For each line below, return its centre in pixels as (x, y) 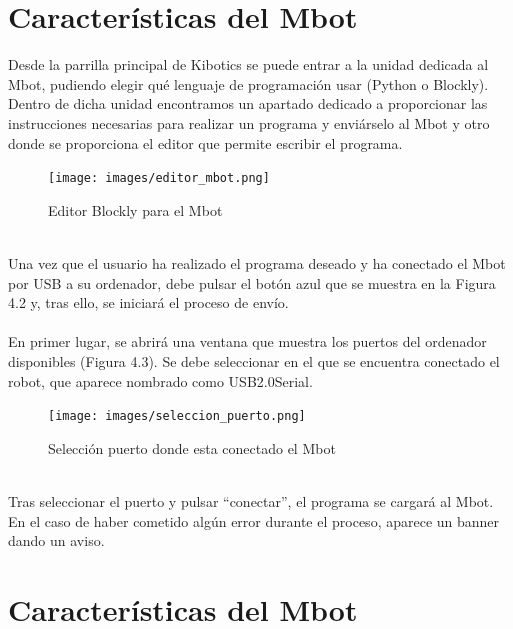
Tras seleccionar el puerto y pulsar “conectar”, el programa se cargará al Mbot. (251, 500)
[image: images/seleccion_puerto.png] (177, 416)
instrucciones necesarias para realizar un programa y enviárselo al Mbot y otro (249, 122)
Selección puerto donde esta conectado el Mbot (192, 447)
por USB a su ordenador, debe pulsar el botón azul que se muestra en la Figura (252, 282)
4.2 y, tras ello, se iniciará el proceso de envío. (148, 302)
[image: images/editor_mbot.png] (159, 178)
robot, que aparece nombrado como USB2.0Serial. (160, 380)
